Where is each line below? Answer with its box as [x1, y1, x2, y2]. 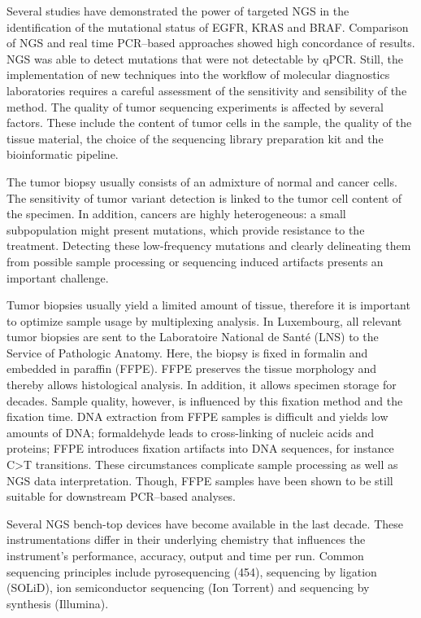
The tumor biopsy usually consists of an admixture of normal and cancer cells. [7, 173, 397, 190]
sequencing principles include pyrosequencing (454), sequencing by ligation [7, 563, 377, 580]
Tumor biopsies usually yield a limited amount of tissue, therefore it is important [7, 296, 410, 313]
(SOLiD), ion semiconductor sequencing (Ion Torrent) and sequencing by [7, 579, 370, 596]
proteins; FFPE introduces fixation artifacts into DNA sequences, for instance [7, 440, 394, 457]
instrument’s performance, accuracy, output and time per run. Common [7, 547, 364, 563]
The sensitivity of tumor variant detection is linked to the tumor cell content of [7, 189, 402, 206]
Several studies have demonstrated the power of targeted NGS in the [7, 2, 349, 19]
